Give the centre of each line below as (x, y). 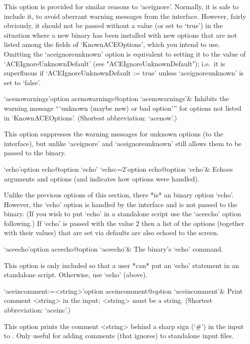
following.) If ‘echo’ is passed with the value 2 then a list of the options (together (124, 223)
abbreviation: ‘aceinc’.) (37, 310)
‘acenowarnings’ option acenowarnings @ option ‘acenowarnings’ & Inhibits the (117, 98)
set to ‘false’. (22, 82)
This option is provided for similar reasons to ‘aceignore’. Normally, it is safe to (121, 6)
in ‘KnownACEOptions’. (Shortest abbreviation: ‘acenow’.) (91, 117)
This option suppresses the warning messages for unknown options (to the (114, 134)
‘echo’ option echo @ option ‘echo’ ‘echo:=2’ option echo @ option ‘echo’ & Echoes (118, 169)
